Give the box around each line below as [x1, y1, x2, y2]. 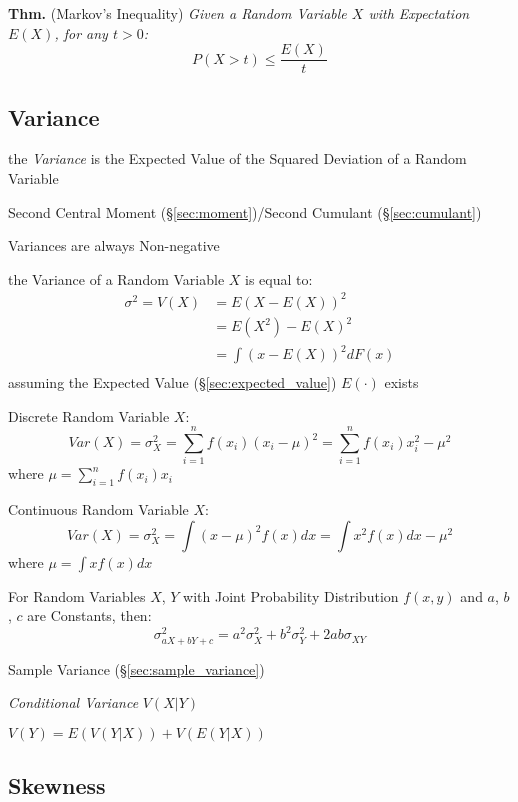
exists [384, 372, 419, 393]
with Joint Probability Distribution [183, 585, 399, 606]
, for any [54, 22, 108, 43]
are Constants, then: [27, 605, 152, 626]
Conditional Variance [8, 692, 139, 713]
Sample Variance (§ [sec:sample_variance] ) [8, 658, 265, 679]
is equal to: [245, 268, 313, 289]
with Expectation [368, 3, 470, 23]
